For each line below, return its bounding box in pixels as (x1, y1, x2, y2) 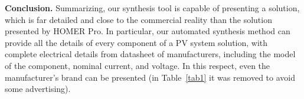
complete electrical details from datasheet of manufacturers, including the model (5, 48, 296, 60)
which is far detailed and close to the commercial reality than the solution (5, 13, 272, 25)
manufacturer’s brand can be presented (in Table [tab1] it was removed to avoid (5, 71, 295, 83)
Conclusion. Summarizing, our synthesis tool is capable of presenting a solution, (5, 2, 300, 14)
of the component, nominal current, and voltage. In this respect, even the (5, 59, 270, 71)
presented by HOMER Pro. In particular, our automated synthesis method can (5, 25, 290, 37)
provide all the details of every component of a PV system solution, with (5, 36, 268, 48)
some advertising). (5, 82, 71, 95)
